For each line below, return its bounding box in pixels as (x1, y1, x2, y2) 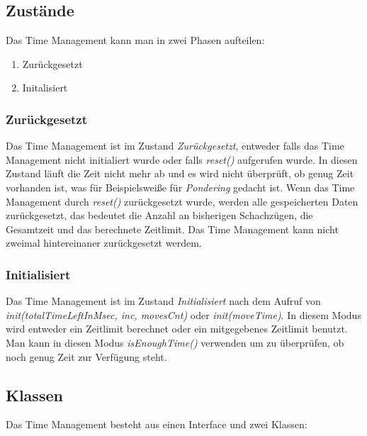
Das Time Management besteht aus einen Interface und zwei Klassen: (6, 417, 307, 432)
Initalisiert (22, 80, 68, 95)
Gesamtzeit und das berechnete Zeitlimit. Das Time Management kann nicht (6, 221, 339, 236)
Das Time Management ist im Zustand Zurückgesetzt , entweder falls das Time (6, 138, 344, 153)
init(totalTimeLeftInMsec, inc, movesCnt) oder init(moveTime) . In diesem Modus (6, 307, 361, 322)
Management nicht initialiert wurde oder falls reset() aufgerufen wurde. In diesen (6, 152, 358, 167)
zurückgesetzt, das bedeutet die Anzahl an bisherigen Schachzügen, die (6, 208, 313, 223)
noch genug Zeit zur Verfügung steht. (6, 349, 167, 364)
